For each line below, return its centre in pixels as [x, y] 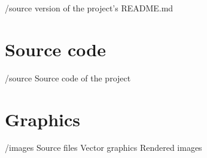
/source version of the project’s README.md [89, 8]
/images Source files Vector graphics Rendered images [103, 148]
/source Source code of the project [68, 78]
